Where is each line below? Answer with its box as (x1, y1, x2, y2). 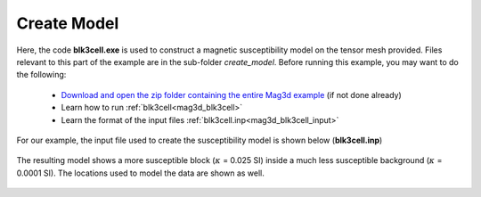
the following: (16, 70, 67, 80)
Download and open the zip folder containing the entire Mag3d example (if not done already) (61, 89, 402, 100)
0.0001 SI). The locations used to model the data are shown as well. (16, 168, 265, 178)
